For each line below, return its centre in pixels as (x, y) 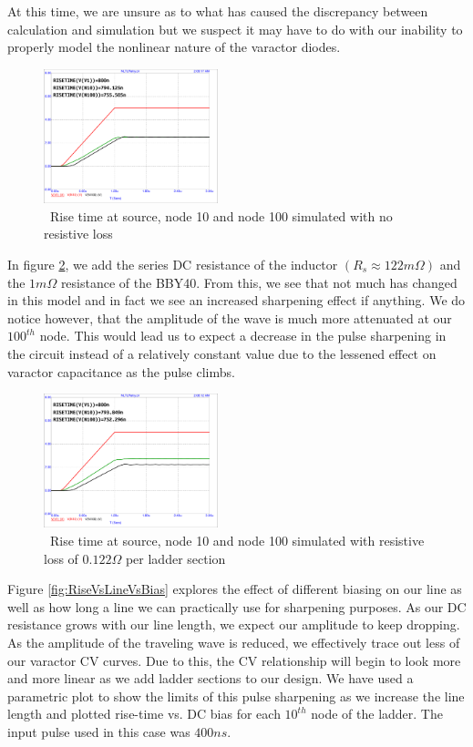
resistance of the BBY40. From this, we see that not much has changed (259, 282)
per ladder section (175, 558)
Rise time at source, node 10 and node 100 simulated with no (221, 215)
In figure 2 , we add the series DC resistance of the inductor (173, 264)
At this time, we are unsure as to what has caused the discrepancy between (218, 11)
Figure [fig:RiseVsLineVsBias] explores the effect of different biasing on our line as (235, 589)
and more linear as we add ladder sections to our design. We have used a (211, 678)
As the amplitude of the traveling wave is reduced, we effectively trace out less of (234, 643)
